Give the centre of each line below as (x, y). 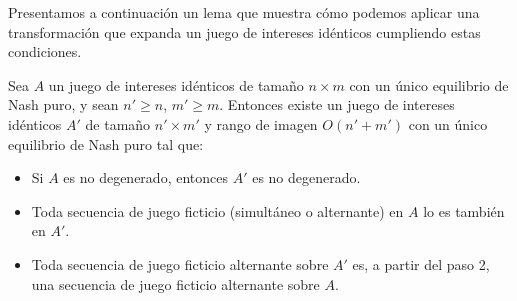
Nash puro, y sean (63, 104)
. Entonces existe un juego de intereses (337, 104)
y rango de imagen (261, 123)
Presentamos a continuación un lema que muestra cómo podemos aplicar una (244, 12)
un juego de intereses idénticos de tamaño (176, 84)
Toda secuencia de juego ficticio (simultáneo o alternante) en (217, 210)
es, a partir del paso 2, (421, 263)
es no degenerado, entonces (145, 177)
